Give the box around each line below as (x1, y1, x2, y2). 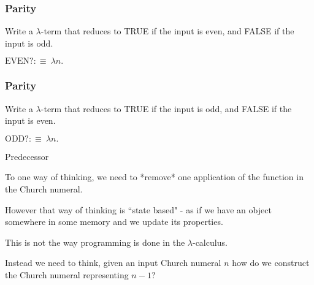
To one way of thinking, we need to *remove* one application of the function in (5, 170, 304, 183)
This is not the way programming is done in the (5, 235, 185, 248)
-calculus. (192, 235, 228, 248)
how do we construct (232, 256, 310, 269)
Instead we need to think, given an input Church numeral (5, 256, 221, 269)
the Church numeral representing (5, 268, 129, 281)
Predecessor (5, 150, 49, 162)
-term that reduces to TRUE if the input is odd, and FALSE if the (40, 102, 292, 115)
